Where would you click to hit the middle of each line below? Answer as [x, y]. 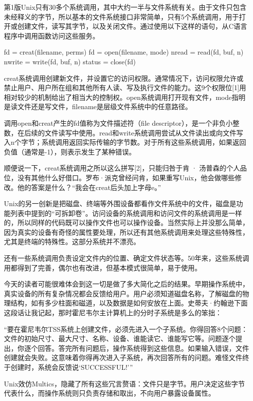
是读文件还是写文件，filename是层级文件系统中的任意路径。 [98, 106]
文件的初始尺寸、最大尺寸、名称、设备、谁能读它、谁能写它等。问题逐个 [120, 338]
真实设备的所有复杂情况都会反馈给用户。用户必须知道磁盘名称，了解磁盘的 [123, 293]
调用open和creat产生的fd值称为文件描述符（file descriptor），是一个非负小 [118, 123]
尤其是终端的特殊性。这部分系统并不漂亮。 [72, 241]
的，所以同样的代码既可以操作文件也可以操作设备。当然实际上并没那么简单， [126, 222]
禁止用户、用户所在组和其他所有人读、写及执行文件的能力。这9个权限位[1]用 [125, 87]
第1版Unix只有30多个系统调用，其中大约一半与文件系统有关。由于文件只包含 [125, 7]
